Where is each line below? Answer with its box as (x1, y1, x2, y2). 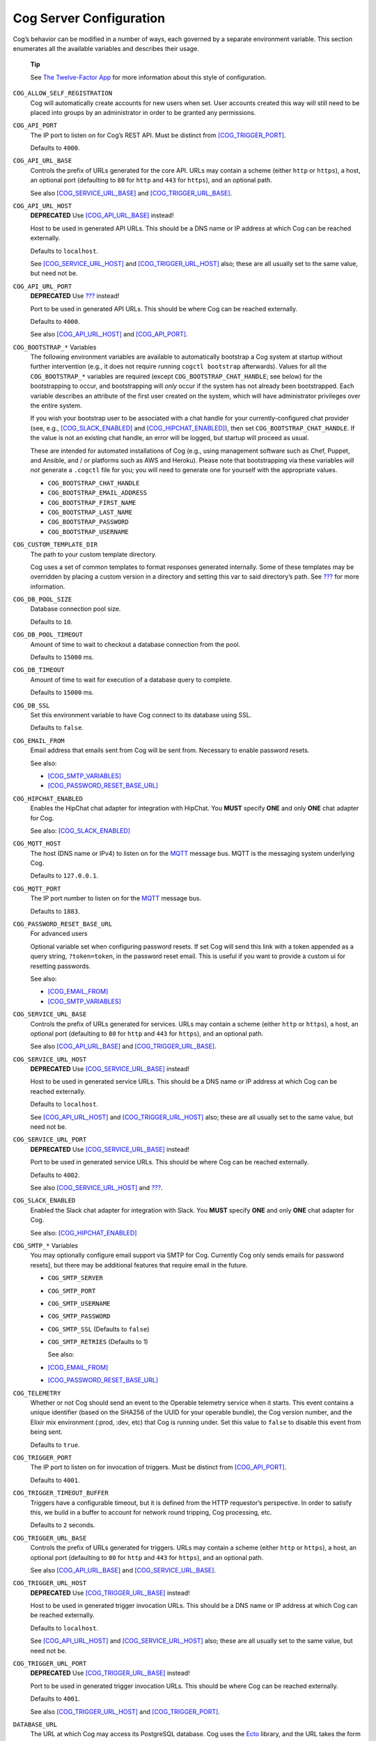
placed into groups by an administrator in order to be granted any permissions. (30, 108, 256, 116)
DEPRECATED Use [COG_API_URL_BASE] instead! (30, 211, 174, 219)
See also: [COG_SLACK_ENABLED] (30, 826, 131, 835)
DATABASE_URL (13, 1720, 58, 1728)
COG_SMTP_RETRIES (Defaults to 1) (47, 1338, 149, 1346)
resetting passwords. (30, 962, 91, 970)
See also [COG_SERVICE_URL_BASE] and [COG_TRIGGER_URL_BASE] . (30, 189, 233, 197)
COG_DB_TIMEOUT (13, 666, 65, 674)
